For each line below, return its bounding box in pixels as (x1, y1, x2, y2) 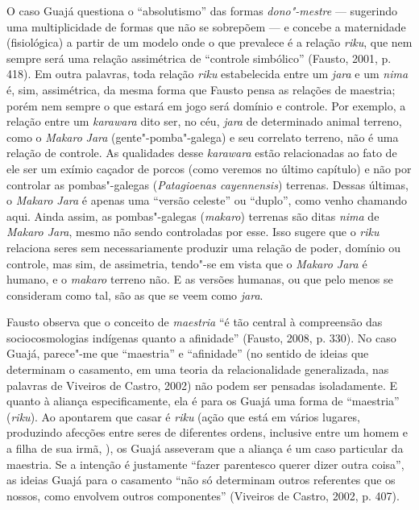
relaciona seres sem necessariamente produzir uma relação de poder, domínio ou (6, 238, 401, 255)
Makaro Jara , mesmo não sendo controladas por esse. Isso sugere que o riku (6, 223, 380, 240)
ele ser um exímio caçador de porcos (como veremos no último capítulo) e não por (6, 160, 412, 176)
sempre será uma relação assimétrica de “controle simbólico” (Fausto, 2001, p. (6, 49, 392, 66)
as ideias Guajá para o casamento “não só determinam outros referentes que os (6, 471, 396, 488)
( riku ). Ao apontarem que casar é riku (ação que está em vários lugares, (6, 408, 360, 425)
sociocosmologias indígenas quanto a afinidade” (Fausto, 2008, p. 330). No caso (6, 329, 396, 346)
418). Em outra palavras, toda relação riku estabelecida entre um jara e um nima (6, 65, 409, 82)
